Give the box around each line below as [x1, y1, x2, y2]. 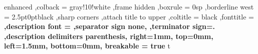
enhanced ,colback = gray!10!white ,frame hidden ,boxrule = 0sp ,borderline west [4, 1, 254, 11]
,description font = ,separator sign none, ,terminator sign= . [4, 21, 215, 31]
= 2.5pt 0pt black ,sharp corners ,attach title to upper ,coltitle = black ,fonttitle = [4, 11, 254, 21]
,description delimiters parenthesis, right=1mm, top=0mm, [4, 30, 213, 41]
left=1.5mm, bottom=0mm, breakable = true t [4, 40, 170, 51]
